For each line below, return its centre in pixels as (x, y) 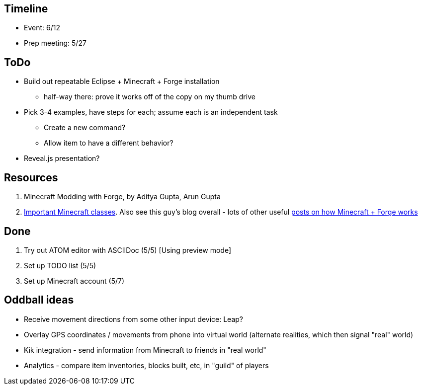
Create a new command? (85, 128)
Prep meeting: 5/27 (55, 43)
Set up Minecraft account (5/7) (74, 281)
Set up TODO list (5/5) (60, 265)
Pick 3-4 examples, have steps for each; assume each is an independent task (151, 112)
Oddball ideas (39, 300)
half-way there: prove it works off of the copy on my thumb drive (150, 97)
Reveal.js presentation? (62, 158)
